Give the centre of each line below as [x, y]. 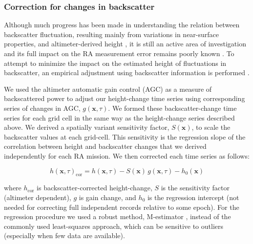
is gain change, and [107, 197]
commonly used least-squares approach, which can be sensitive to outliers [114, 226]
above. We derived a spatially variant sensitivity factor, [87, 127]
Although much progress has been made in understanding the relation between [122, 25]
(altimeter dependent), [38, 197]
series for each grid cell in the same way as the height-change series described [119, 117]
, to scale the [211, 127]
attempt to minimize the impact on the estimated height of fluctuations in [115, 63]
